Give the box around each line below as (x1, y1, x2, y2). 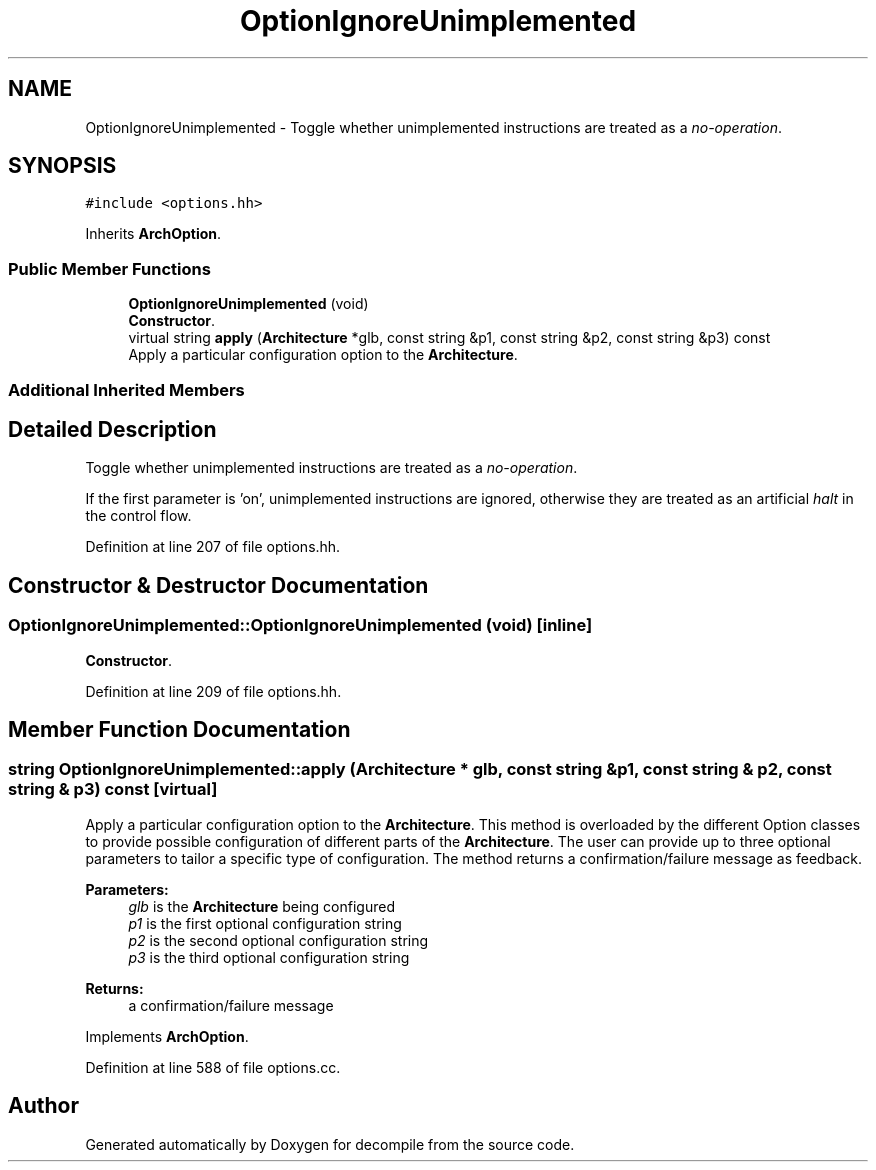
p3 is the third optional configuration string (128, 948, 410, 966)
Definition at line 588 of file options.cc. (85, 1058, 341, 1076)
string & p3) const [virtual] (8, 779, 218, 800)
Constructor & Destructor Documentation (8, 572, 429, 598)
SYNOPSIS (8, 153, 117, 179)
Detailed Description (8, 416, 217, 442)
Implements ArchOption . (85, 1027, 249, 1045)
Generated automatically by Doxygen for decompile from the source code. (85, 1135, 575, 1153)
